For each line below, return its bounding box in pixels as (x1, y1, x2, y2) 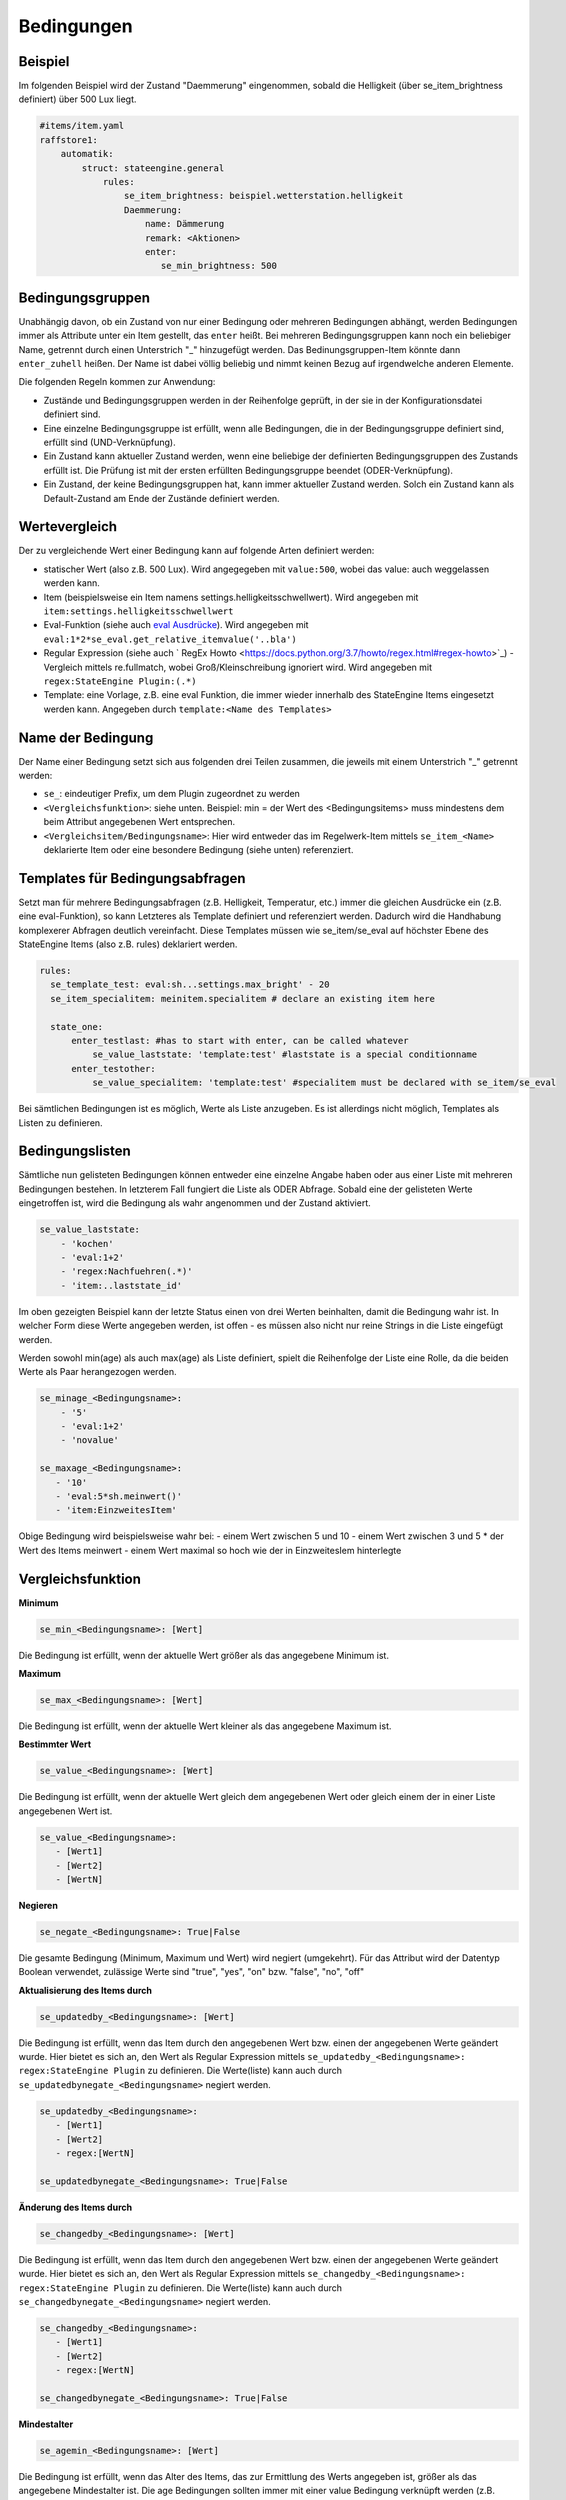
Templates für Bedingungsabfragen (18, 870, 246, 887)
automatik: (60, 148, 114, 160)
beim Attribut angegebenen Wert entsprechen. (43, 816, 236, 828)
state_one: (50, 1021, 104, 1032)
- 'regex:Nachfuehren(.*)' (60, 1266, 194, 1277)
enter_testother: (71, 1063, 157, 1074)
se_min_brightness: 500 (160, 260, 277, 272)
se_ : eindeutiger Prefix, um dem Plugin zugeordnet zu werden (43, 788, 300, 800)
